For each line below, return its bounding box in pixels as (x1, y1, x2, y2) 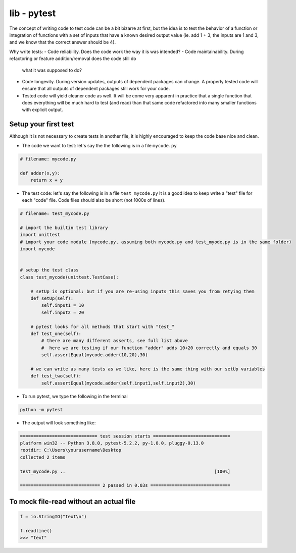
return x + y (30, 177, 63, 183)
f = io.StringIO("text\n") (20, 514, 87, 519)
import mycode (20, 246, 55, 252)
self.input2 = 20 (41, 309, 84, 315)
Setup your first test (9, 120, 74, 129)
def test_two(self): (30, 373, 82, 379)
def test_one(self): (30, 330, 82, 337)
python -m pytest (20, 407, 63, 412)
